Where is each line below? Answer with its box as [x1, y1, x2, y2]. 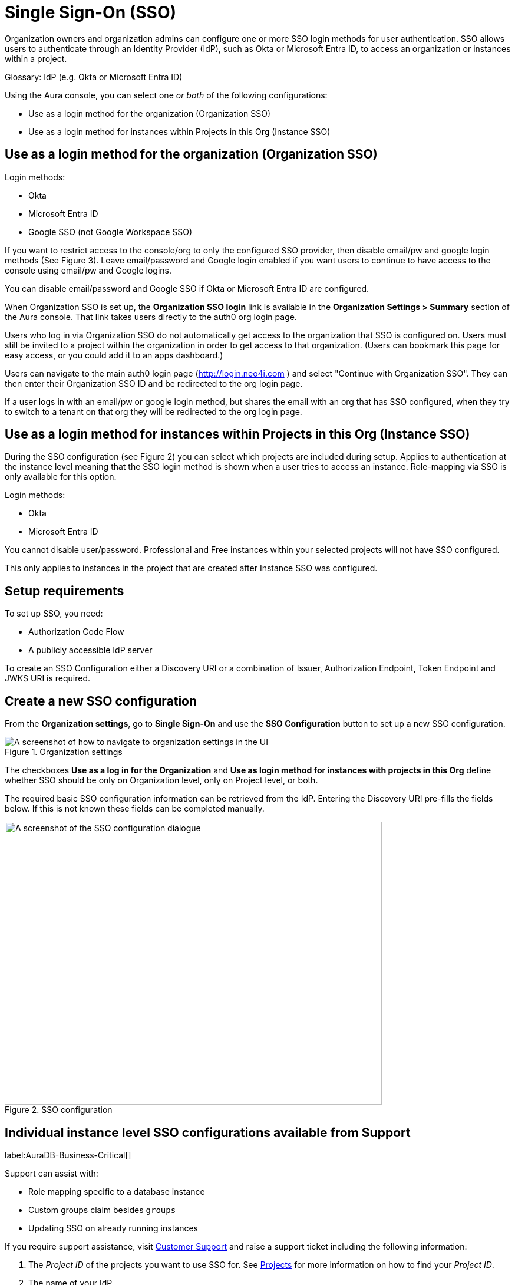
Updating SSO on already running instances [28, 1223, 198, 1233]
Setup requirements [5, 583, 124, 598]
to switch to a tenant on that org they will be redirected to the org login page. [5, 406, 302, 417]
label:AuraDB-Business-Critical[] [5, 1149, 131, 1160]
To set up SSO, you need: [5, 608, 103, 619]
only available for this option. [5, 472, 117, 482]
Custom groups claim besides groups [28, 1204, 176, 1215]
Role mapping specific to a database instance [28, 1186, 205, 1197]
